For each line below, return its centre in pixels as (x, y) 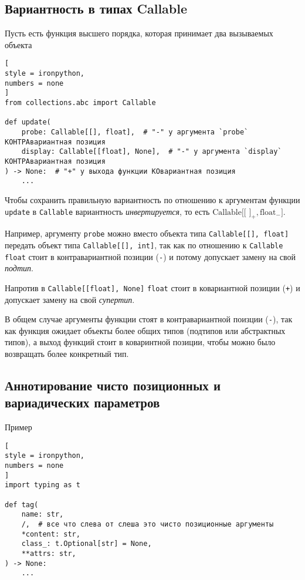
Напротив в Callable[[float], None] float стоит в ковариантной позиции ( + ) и (152, 287)
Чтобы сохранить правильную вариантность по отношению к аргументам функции (152, 199)
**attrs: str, (49, 553)
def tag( (22, 505)
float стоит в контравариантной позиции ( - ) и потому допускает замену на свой (150, 256)
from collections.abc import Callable (80, 103)
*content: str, (51, 534)
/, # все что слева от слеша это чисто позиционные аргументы (148, 524)
